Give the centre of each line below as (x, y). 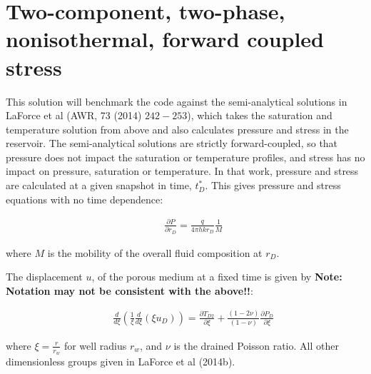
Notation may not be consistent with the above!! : (129, 290)
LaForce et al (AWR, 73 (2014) (74, 115)
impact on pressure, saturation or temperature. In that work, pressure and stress (182, 171)
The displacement (44, 277)
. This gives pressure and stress (273, 185)
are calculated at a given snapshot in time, (99, 185)
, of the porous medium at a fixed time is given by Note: (217, 277)
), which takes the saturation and (260, 115)
